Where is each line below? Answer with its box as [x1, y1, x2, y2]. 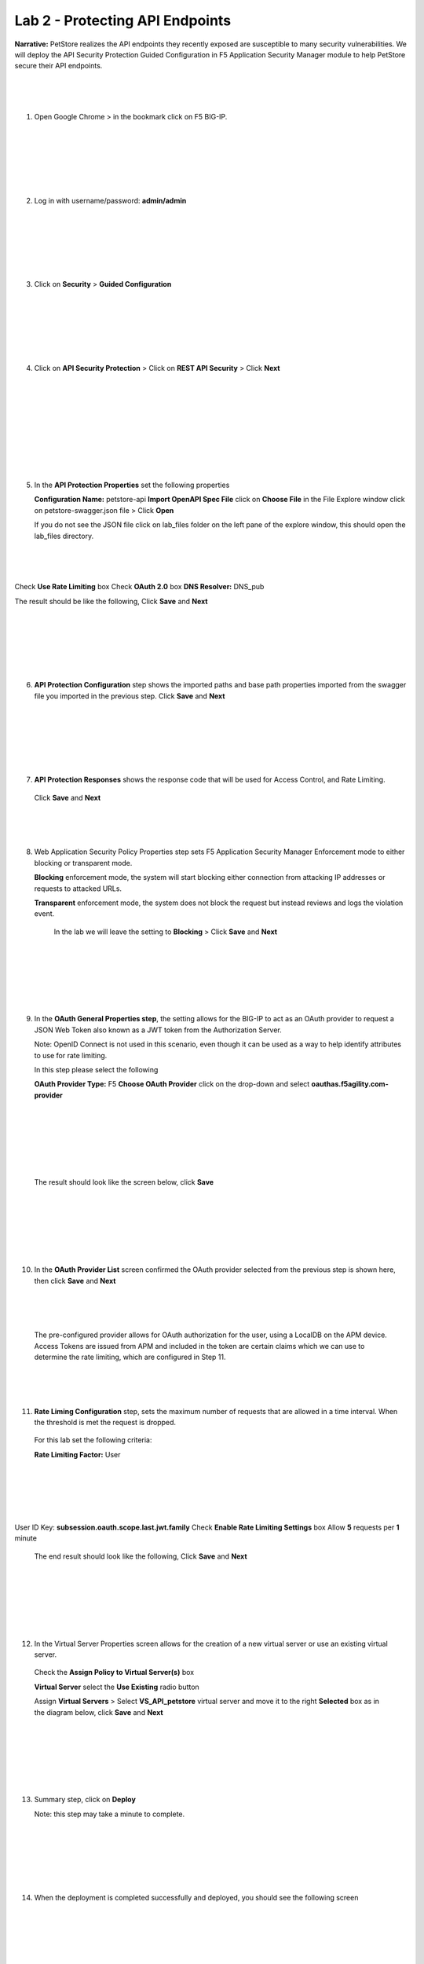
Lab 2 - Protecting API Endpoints [14, 12, 232, 29]
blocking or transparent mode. [34, 858, 133, 867]
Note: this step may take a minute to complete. [34, 1809, 185, 1819]
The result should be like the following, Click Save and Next [14, 596, 208, 606]
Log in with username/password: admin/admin [34, 196, 187, 205]
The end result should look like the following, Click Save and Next [34, 1552, 247, 1561]
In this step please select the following [34, 1064, 159, 1074]
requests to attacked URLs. [34, 884, 122, 893]
